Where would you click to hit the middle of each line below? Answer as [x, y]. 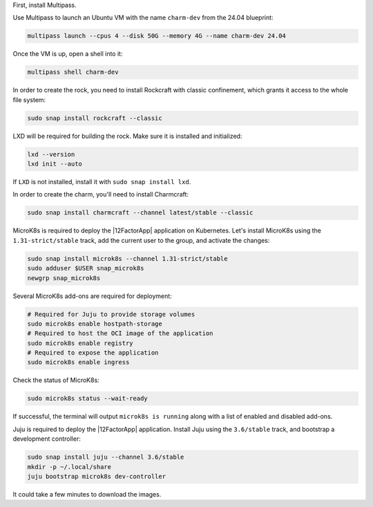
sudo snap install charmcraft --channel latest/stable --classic [140, 213]
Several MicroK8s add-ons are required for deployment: [92, 296]
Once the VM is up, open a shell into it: [68, 54]
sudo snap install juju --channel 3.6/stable [106, 457]
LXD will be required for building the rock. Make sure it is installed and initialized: [127, 136]
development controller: [47, 439]
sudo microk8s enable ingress [78, 362]
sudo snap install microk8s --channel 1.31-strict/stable [127, 258]
